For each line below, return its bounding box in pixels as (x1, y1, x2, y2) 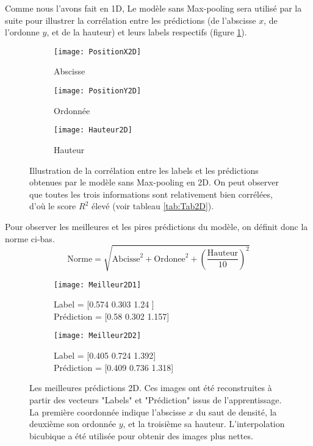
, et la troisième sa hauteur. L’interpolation (123, 417, 285, 430)
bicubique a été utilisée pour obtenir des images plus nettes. (29, 429, 253, 442)
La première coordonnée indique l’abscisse (29, 405, 186, 418)
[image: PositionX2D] (54, 47, 142, 56)
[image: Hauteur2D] (54, 126, 132, 135)
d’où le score (29, 200, 76, 212)
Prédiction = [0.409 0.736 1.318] (54, 361, 174, 373)
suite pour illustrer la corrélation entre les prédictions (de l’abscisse (5, 13, 256, 26)
